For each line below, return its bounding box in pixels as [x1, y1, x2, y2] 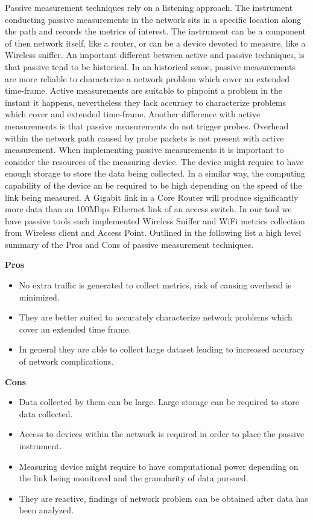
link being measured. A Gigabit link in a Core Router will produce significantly [5, 190, 299, 203]
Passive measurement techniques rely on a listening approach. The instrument [5, 1, 293, 13]
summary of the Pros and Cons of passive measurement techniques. [5, 238, 254, 250]
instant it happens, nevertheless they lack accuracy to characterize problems [5, 96, 286, 108]
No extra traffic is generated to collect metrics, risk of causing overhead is [19, 279, 292, 291]
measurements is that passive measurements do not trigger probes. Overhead [5, 119, 289, 132]
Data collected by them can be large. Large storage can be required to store [19, 395, 300, 408]
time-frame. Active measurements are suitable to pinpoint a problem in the [5, 84, 283, 97]
